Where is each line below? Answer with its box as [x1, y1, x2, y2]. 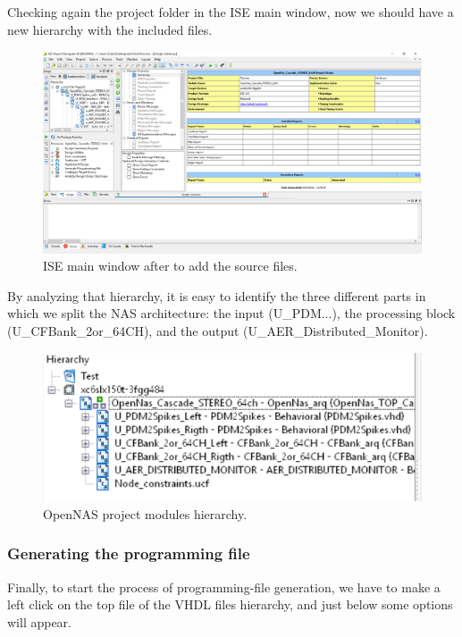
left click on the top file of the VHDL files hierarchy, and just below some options [7, 595, 453, 614]
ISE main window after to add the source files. [43, 256, 298, 275]
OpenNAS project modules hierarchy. [43, 504, 248, 523]
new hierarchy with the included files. [7, 20, 213, 38]
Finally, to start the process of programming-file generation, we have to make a [7, 577, 441, 596]
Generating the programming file [7, 542, 250, 565]
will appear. [7, 612, 72, 631]
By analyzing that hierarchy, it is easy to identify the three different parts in [7, 286, 426, 305]
